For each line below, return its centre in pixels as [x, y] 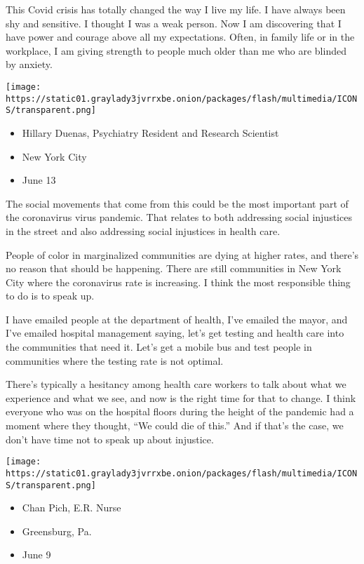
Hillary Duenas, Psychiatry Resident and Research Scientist [150, 132]
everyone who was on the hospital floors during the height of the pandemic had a [180, 411]
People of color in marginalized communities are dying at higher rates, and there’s [182, 254]
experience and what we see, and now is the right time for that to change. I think [181, 397]
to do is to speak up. [50, 296]
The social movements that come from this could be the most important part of [177, 203]
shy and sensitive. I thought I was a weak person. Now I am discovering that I [174, 23]
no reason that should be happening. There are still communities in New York [174, 268]
